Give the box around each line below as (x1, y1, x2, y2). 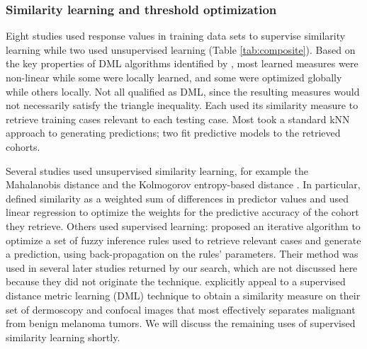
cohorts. (6, 139, 40, 154)
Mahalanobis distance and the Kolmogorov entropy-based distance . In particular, (6, 177, 361, 192)
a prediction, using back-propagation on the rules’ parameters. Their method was (6, 246, 358, 261)
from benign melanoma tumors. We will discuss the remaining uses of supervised (6, 316, 356, 331)
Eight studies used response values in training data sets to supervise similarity (6, 28, 346, 43)
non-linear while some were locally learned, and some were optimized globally (6, 70, 342, 84)
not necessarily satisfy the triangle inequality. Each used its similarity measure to (6, 98, 358, 113)
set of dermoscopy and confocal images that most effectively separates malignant (6, 302, 356, 316)
